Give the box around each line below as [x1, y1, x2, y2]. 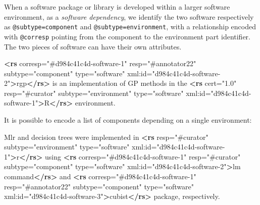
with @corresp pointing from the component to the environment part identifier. [4, 31, 250, 41]
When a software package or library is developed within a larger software [4, 2, 230, 12]
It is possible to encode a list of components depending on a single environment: [4, 115, 252, 125]
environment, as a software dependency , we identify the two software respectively [4, 11, 254, 22]
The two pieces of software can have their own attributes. [4, 41, 182, 52]
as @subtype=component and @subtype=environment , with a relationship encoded [4, 21, 256, 32]
